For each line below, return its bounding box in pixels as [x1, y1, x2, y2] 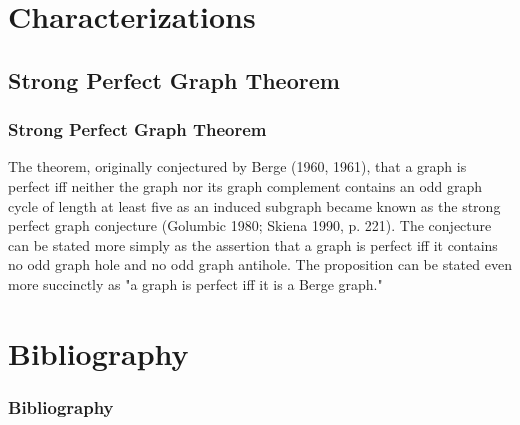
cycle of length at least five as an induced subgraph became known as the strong [8, 195, 501, 216]
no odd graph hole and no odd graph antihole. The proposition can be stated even [8, 254, 512, 275]
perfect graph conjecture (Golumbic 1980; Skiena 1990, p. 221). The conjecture [8, 215, 492, 236]
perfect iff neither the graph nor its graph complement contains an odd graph [8, 175, 483, 196]
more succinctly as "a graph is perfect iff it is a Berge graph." [8, 273, 383, 294]
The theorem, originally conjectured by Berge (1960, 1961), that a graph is [8, 156, 467, 177]
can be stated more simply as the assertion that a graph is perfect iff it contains [8, 234, 498, 255]
